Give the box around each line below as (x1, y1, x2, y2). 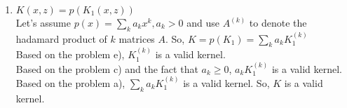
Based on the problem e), (15, 47, 125, 62)
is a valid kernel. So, (183, 76, 270, 90)
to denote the (249, 15, 307, 29)
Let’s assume (15, 15, 71, 29)
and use (186, 15, 219, 29)
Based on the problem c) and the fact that (15, 61, 198, 76)
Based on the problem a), (15, 76, 125, 90)
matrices (118, 31, 155, 46)
